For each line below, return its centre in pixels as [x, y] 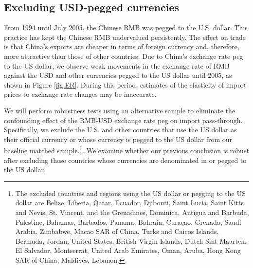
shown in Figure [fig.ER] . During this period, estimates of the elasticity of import [125, 84]
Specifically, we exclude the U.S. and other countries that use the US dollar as [120, 130]
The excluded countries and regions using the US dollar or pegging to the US [130, 193]
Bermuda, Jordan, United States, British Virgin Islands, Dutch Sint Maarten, [131, 241]
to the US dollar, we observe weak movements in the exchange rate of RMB [117, 65]
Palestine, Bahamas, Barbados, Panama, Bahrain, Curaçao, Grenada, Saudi [128, 222]
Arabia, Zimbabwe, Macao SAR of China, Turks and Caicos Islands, [117, 231]
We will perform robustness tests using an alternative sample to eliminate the [120, 110]
